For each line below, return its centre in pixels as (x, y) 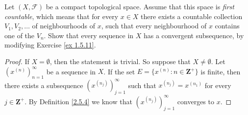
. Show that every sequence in (89, 35)
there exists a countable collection (192, 16)
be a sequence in (71, 71)
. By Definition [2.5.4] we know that (78, 101)
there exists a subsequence (44, 85)
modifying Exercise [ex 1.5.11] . (50, 45)
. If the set (119, 71)
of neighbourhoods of (64, 26)
